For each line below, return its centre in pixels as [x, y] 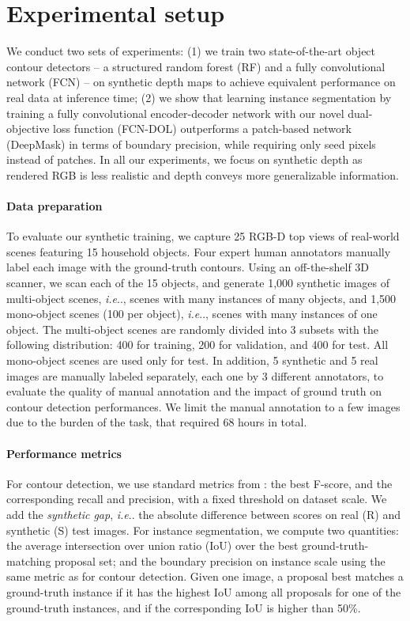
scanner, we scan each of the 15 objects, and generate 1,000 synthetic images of [198, 283]
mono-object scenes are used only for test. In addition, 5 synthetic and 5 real [192, 360]
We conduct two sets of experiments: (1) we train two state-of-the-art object [191, 51]
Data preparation [55, 206]
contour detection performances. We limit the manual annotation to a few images [203, 406]
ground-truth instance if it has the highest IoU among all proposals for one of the [204, 591]
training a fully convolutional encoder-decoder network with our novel [175, 113]
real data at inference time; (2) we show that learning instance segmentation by [199, 97]
